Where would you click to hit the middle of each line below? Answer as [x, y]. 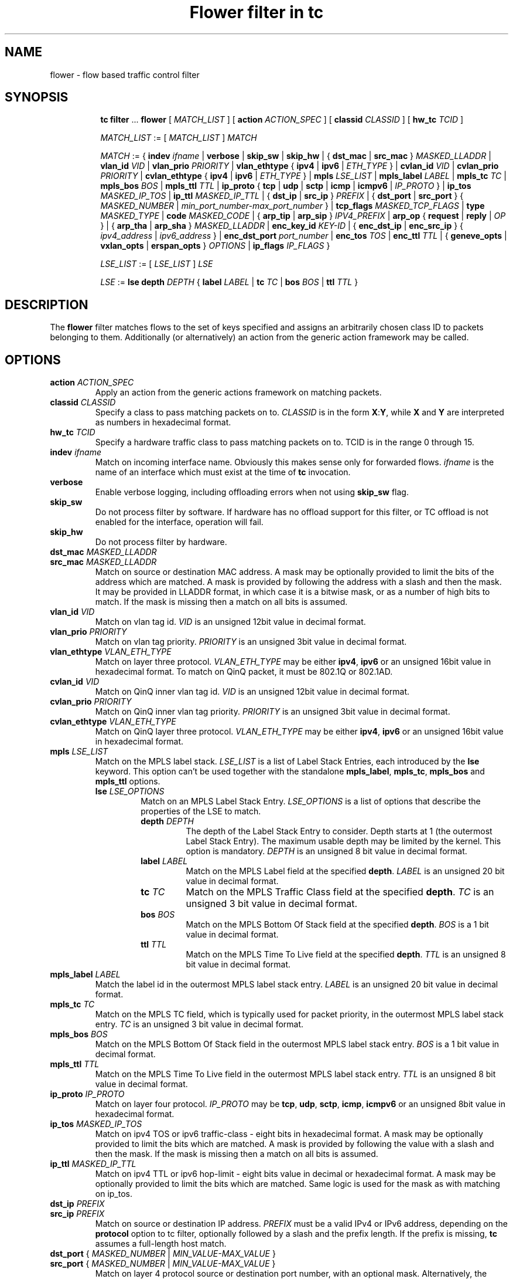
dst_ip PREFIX [77, 1204]
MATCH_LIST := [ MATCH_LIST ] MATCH [179, 138]
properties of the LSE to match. [201, 811]
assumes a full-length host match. [161, 1244]
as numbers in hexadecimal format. [163, 422]
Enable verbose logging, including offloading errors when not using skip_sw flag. [252, 492]
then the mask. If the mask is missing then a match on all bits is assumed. [237, 1154]
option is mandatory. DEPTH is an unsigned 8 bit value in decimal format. [326, 851]
